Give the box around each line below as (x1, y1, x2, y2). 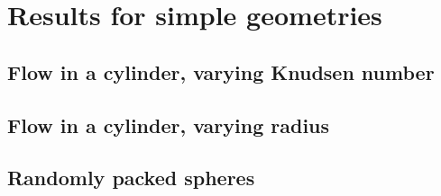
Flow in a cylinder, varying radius (7, 111, 330, 138)
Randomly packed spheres (7, 164, 255, 192)
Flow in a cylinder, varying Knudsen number (7, 58, 435, 85)
